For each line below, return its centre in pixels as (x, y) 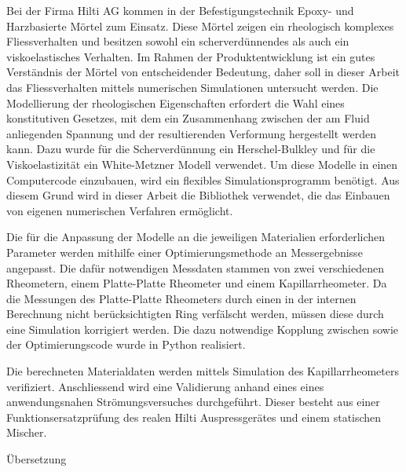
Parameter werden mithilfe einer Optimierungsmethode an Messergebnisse (185, 252)
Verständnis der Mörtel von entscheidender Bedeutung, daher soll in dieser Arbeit (203, 72)
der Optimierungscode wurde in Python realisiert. (126, 344)
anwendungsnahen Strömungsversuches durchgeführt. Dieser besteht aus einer (193, 402)
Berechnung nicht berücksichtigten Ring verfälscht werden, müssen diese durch (195, 314)
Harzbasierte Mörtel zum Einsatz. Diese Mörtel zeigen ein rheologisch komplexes (200, 26)
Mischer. (27, 432)
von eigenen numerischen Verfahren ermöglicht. (120, 210)
